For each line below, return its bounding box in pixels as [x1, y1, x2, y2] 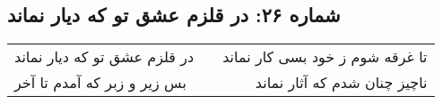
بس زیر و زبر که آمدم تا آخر [14, 72, 186, 93]
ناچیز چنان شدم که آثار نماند [255, 72, 428, 93]
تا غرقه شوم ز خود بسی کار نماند [222, 46, 428, 68]
